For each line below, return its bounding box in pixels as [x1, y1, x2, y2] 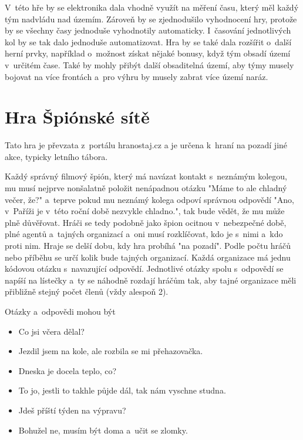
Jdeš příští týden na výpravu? [18, 404, 126, 416]
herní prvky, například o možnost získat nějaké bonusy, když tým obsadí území [5, 47, 291, 59]
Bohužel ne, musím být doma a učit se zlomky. [18, 424, 188, 436]
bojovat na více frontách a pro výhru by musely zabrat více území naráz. [5, 70, 268, 82]
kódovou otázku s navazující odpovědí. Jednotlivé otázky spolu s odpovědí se [5, 262, 284, 275]
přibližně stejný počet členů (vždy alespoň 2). [5, 285, 169, 298]
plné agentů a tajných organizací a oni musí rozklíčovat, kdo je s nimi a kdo [5, 228, 283, 240]
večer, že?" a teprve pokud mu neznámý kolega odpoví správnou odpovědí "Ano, [5, 193, 294, 205]
